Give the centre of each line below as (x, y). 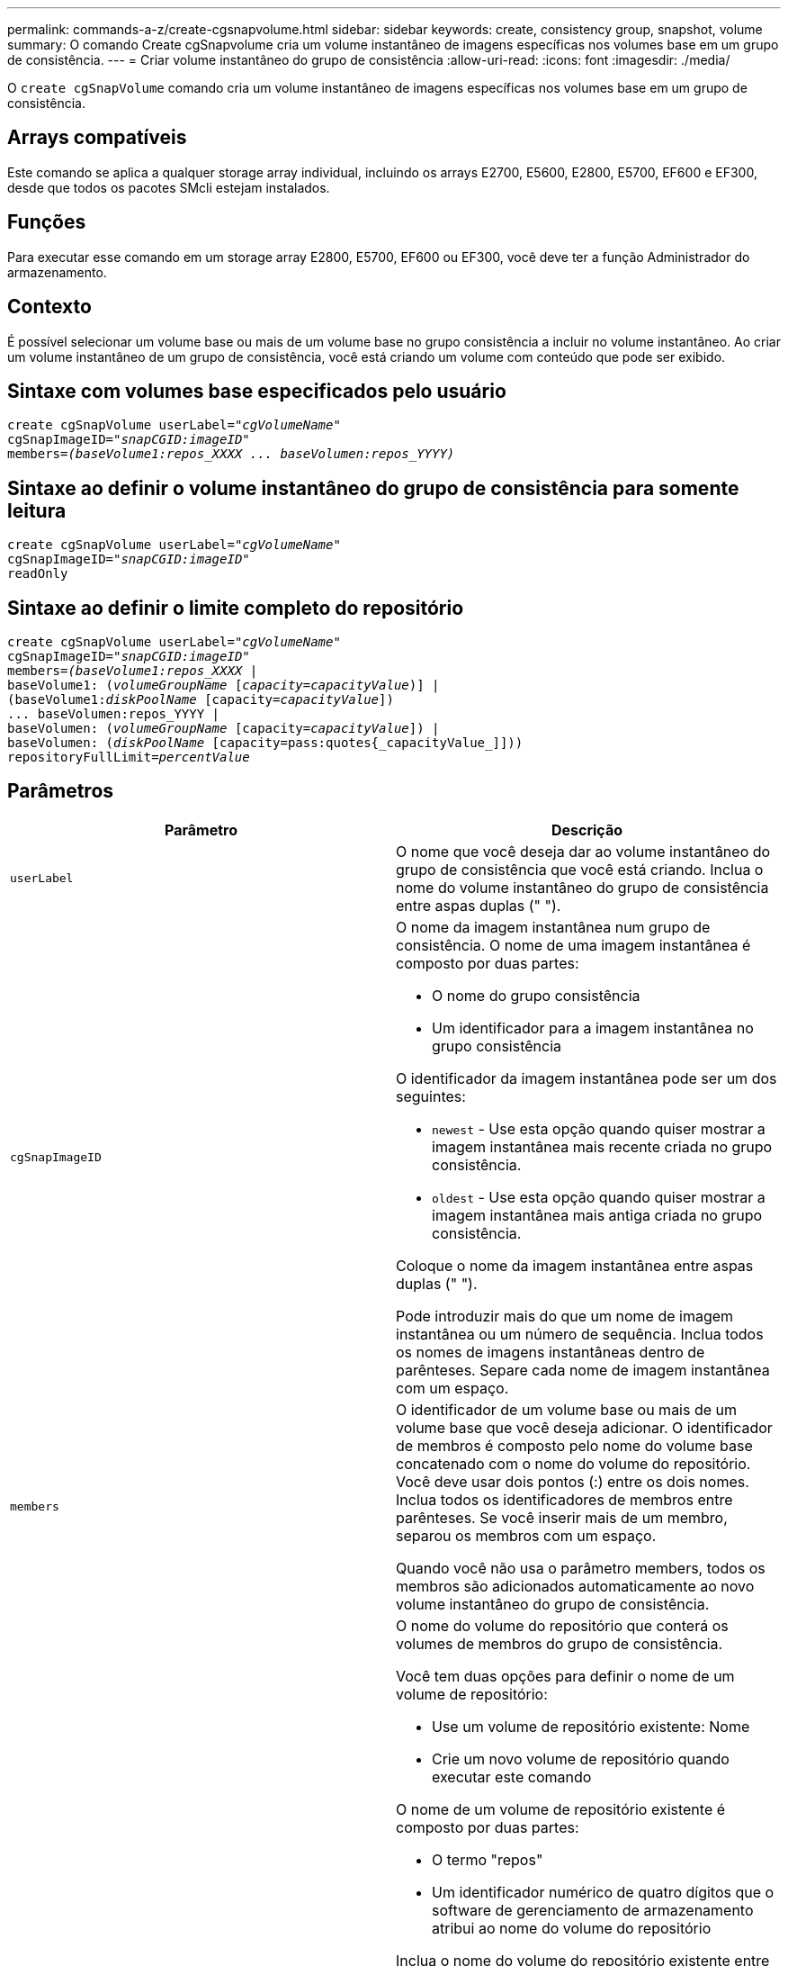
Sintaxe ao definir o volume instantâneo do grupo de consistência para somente (373, 488)
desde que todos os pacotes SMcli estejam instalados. (169, 187)
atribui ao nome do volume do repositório (572, 1928)
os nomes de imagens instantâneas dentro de (551, 1352)
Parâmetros (61, 791)
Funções (47, 222)
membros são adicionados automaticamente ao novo (575, 1586)
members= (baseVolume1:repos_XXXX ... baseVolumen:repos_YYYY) (231, 454)
